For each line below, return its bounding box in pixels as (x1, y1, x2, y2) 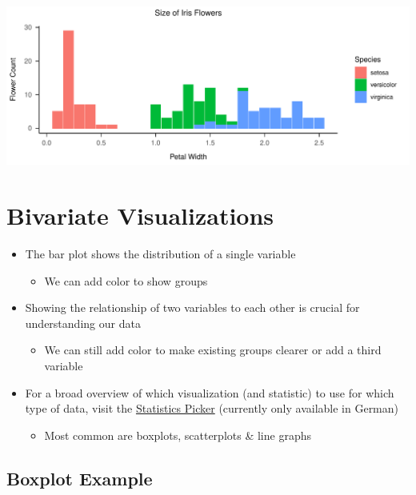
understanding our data (25, 314, 141, 331)
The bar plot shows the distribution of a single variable (25, 246, 296, 262)
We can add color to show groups (44, 272, 208, 289)
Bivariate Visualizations (6, 199, 274, 232)
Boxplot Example (6, 465, 153, 490)
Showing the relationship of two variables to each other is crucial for (25, 299, 360, 316)
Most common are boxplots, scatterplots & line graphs (44, 426, 311, 443)
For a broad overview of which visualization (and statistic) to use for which (25, 384, 394, 401)
